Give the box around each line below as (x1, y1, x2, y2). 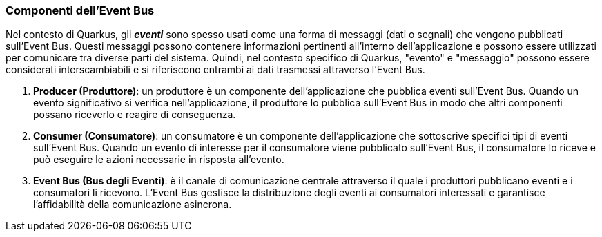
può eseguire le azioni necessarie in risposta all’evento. (33, 153, 284, 166)
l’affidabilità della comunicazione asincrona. (33, 198, 232, 211)
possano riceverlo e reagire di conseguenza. (33, 108, 236, 121)
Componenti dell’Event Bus (6, 3, 155, 17)
